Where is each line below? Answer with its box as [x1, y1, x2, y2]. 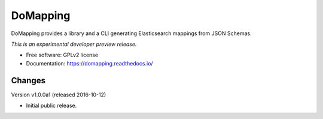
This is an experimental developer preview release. [11, 40, 137, 48]
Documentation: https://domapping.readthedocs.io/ [26, 59, 153, 67]
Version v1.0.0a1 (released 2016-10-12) [11, 91, 106, 98]
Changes [11, 75, 46, 86]
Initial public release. [26, 102, 77, 109]
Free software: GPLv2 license [26, 51, 99, 59]
